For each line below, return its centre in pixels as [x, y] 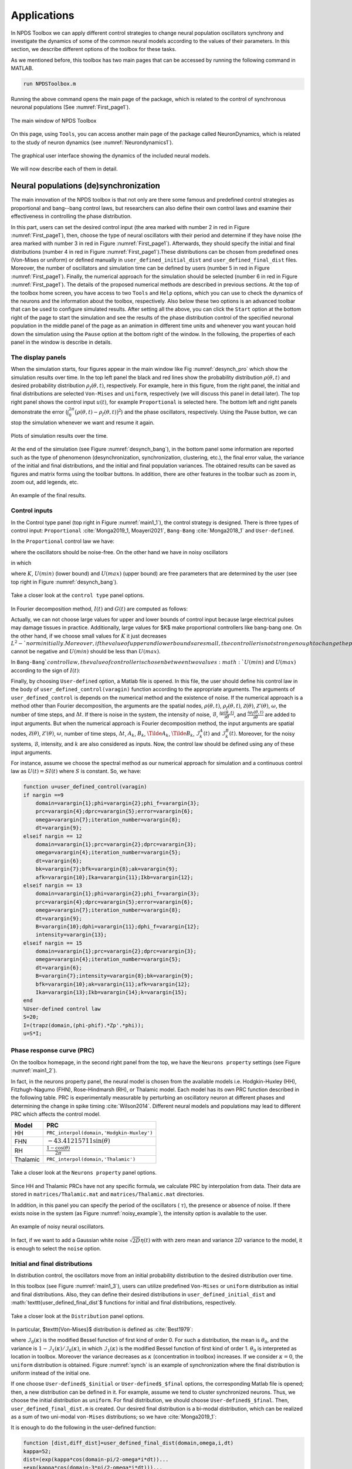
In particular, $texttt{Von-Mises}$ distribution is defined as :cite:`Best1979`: [102, 1329]
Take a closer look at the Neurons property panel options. [84, 1173]
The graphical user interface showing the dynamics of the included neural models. [111, 156]
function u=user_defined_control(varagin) [85, 787]
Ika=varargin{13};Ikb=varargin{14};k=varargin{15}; [111, 992]
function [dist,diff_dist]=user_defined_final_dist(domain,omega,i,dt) [128, 1443]
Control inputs [32, 511]
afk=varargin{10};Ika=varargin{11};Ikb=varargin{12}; [114, 877]
